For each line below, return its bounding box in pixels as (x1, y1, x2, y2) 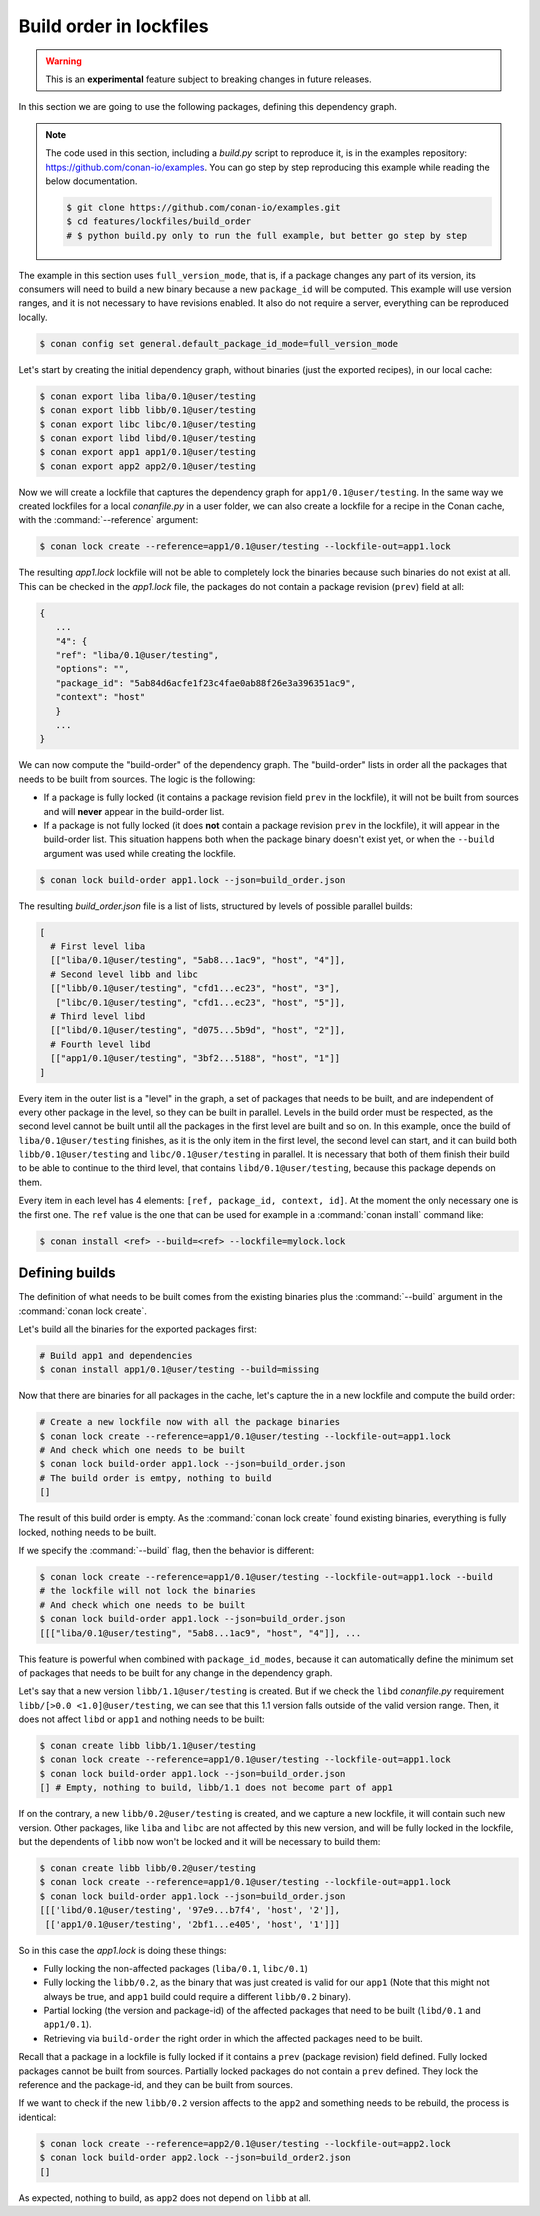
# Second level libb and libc (50, 968, 199, 980)
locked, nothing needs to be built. (18, 1526, 157, 1538)
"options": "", (55, 663, 130, 675)
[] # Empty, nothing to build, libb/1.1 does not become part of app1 (39, 1782, 394, 1794)
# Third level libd (50, 1010, 146, 1022)
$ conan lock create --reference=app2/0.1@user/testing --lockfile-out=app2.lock (39, 2138, 452, 2149)
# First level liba (50, 941, 146, 952)
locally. (18, 311, 48, 323)
